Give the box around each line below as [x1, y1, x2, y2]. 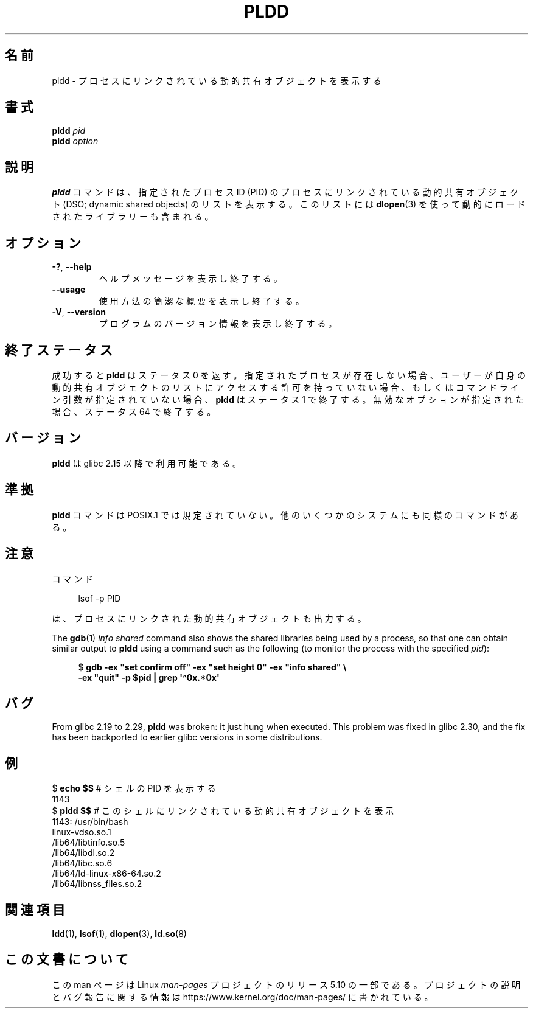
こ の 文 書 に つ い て [5, 952, 128, 967]
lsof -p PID [78, 593, 121, 604]
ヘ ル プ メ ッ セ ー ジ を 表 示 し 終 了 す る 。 [99, 273, 282, 284]
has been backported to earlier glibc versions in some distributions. [52, 732, 322, 743]
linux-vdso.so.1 [52, 827, 111, 838]
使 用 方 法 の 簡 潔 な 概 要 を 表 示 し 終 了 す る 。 [99, 296, 304, 307]
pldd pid [52, 125, 86, 136]
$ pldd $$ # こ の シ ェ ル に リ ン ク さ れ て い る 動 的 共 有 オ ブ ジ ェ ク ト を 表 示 [52, 806, 394, 816]
